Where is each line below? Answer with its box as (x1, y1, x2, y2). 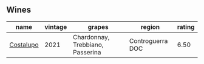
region (140, 22, 160, 31)
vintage (44, 22, 67, 31)
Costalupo (9, 40, 39, 49)
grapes (87, 22, 109, 31)
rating (177, 22, 195, 31)
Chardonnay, (72, 33, 110, 41)
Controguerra (129, 36, 168, 45)
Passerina (72, 48, 101, 56)
